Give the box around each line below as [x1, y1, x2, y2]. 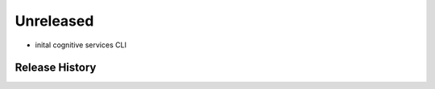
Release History [14, 61, 97, 75]
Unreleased [14, 12, 94, 30]
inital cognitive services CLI [35, 40, 126, 50]
